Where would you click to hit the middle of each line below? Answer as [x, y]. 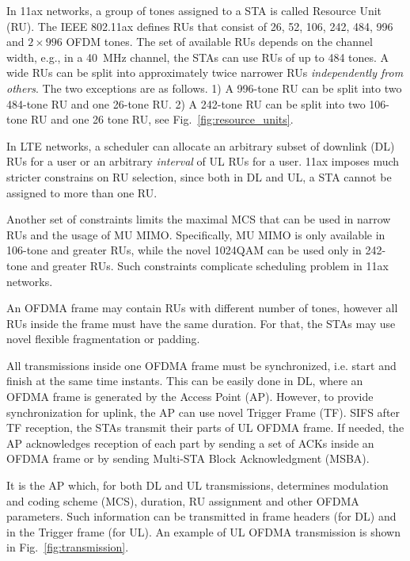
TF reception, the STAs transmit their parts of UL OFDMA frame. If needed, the [205, 427]
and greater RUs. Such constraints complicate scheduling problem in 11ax [210, 265]
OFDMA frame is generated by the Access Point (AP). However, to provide [190, 397]
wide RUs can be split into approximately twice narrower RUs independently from [205, 73]
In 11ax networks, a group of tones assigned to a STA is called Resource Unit [194, 10]
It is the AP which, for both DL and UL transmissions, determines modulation [197, 485]
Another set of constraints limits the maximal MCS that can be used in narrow [199, 219]
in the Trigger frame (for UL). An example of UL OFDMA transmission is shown [203, 531]
